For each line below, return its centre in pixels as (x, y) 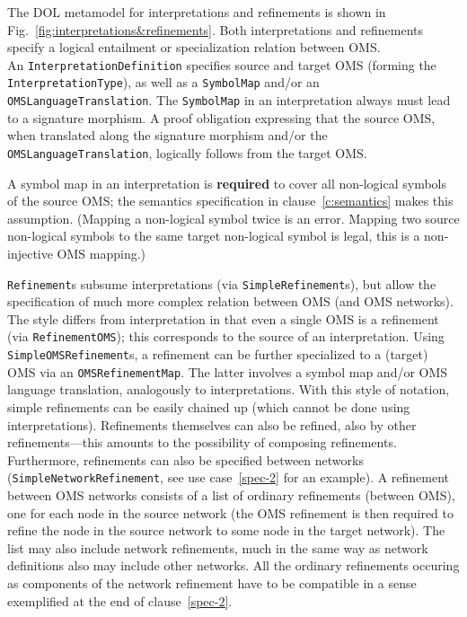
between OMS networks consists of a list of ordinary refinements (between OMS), (231, 495)
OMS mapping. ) (101, 253)
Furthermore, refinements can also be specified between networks (185, 459)
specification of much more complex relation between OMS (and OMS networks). (230, 301)
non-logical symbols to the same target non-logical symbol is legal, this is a (214, 236)
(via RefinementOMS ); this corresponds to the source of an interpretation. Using (226, 336)
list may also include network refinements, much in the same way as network (218, 547)
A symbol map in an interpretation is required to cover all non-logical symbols (227, 183)
